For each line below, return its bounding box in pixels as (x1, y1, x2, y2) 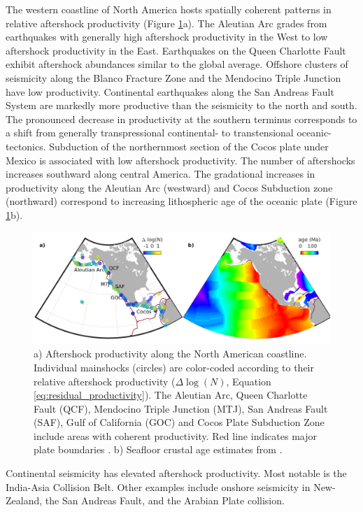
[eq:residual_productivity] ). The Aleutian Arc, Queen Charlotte (34, 387, 308, 402)
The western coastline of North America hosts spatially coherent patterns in (6, 2, 332, 16)
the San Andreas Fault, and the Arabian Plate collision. (45, 493, 285, 508)
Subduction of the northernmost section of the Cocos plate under (49, 138, 329, 153)
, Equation (226, 374, 271, 388)
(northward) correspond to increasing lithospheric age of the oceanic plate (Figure (6, 194, 357, 208)
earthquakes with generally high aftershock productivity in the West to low (6, 29, 328, 44)
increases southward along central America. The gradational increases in (6, 166, 315, 181)
